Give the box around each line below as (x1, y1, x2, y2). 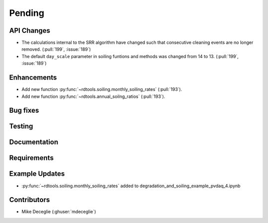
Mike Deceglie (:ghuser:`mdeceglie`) (21, 209, 96, 215)
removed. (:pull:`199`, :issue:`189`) (21, 46, 91, 52)
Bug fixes (9, 106, 39, 115)
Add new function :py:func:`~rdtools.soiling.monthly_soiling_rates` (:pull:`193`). (21, 86, 182, 92)
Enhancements (9, 74, 57, 82)
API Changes (9, 26, 51, 35)
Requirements (9, 154, 54, 162)
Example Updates (9, 169, 65, 178)
